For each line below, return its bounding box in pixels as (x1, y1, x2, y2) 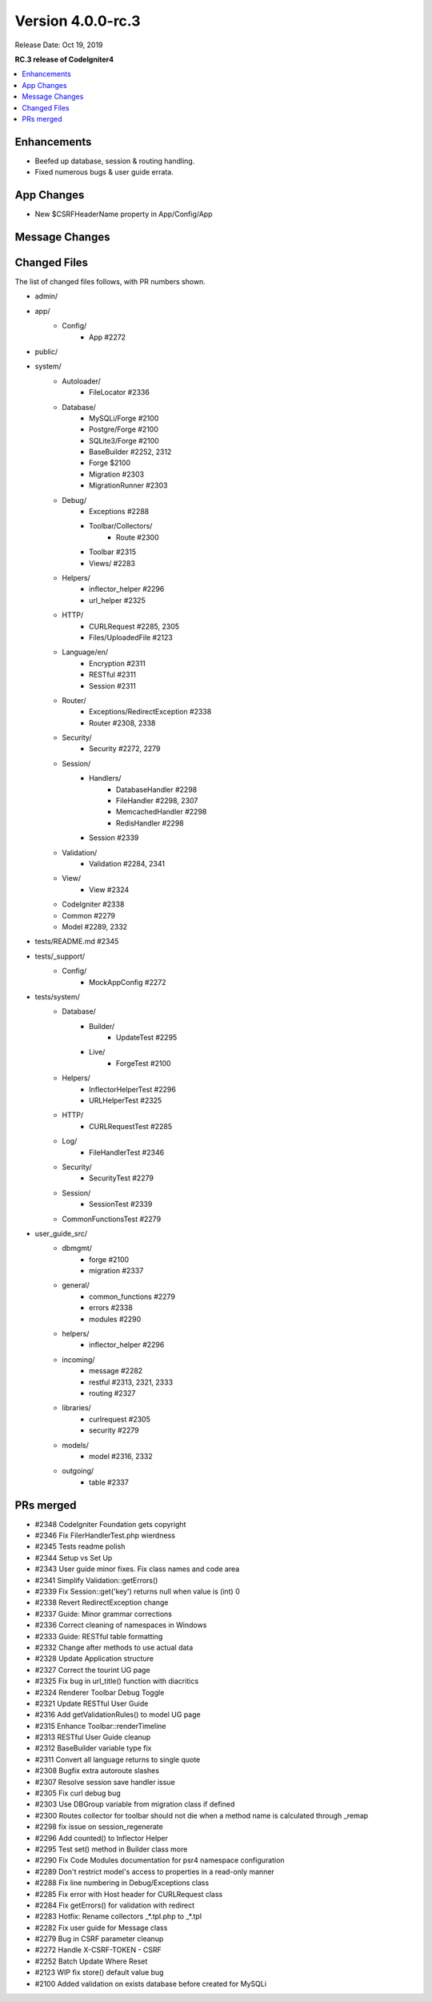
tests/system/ (34, 991, 80, 1001)
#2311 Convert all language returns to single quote (34, 1755, 201, 1764)
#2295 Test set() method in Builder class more (34, 1844, 188, 1854)
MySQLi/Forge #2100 (89, 413, 159, 423)
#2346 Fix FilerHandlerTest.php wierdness (34, 1530, 176, 1541)
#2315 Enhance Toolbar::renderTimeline (34, 1721, 166, 1731)
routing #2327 (89, 1389, 136, 1397)
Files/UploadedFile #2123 (89, 633, 174, 642)
